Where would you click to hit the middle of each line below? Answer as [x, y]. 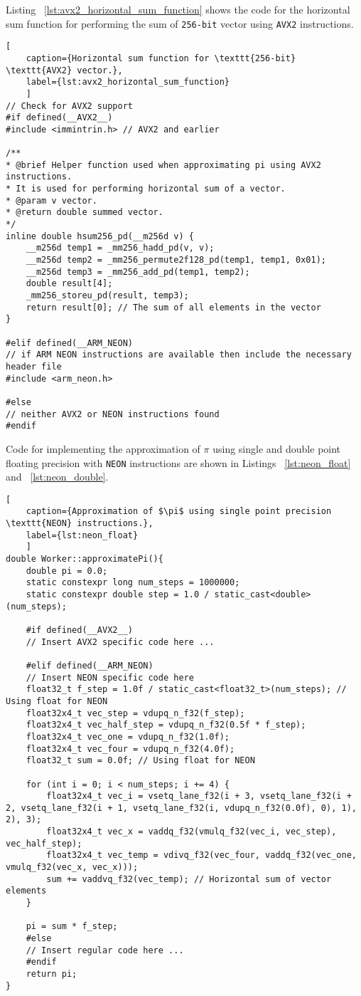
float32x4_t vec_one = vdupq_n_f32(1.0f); [128, 736]
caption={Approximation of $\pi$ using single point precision [179, 512]
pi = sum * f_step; [72, 927]
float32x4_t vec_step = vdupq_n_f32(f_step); [135, 713]
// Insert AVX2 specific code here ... [120, 642]
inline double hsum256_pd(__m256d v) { [100, 236]
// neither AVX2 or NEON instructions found [113, 414]
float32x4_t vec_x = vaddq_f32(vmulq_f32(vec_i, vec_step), [192, 832]
